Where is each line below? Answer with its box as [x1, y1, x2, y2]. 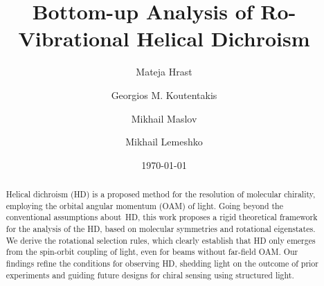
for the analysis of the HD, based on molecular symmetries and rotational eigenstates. [6, 223, 316, 235]
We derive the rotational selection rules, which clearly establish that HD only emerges [6, 234, 316, 246]
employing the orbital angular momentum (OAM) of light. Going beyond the [6, 199, 283, 211]
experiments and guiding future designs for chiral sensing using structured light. [6, 269, 294, 280]
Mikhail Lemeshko [125, 134, 203, 149]
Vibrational [18, 24, 129, 53]
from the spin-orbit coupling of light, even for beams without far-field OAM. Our [6, 246, 298, 258]
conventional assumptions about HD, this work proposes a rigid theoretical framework [6, 211, 318, 223]
